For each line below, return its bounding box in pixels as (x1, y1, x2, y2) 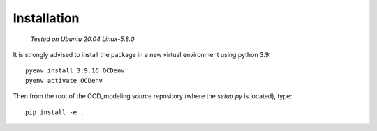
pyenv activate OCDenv (25, 77, 103, 84)
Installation (13, 10, 80, 26)
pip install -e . (25, 108, 84, 116)
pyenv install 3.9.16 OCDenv (25, 67, 125, 75)
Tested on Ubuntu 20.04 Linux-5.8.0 (30, 35, 135, 43)
